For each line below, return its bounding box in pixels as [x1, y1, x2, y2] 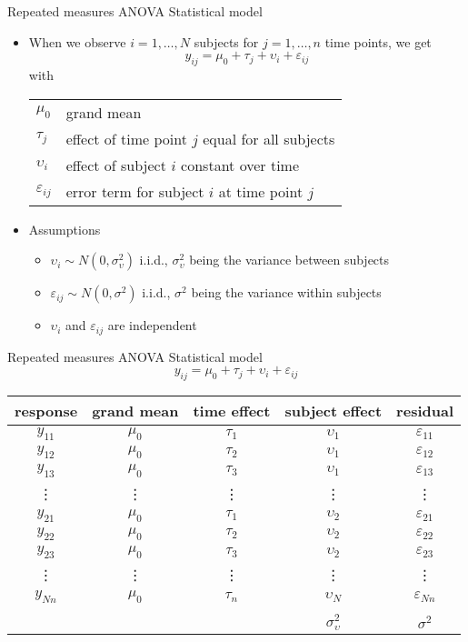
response [15, 400, 78, 422]
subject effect [284, 400, 383, 422]
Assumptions [28, 219, 101, 238]
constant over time [181, 154, 300, 176]
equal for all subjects [203, 127, 335, 149]
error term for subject [65, 180, 204, 202]
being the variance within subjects [191, 283, 382, 302]
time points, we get [324, 32, 432, 51]
